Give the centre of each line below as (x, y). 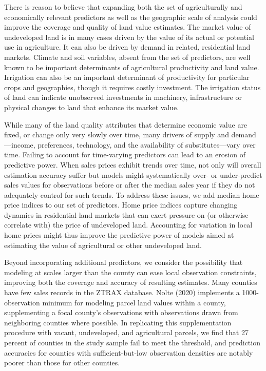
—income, (20, 144)
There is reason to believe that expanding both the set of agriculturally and (123, 7)
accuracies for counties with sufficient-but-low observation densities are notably (129, 352)
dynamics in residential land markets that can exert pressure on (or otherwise (126, 214)
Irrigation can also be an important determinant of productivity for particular (127, 77)
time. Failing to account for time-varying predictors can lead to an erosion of (125, 154)
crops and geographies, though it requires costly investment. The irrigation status (132, 87)
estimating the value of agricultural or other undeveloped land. (103, 245)
